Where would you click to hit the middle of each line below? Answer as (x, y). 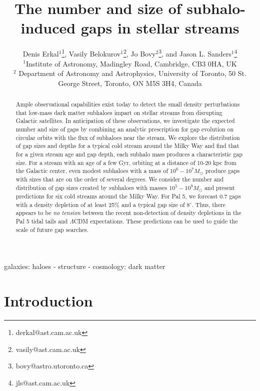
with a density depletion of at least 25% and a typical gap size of (100, 204)
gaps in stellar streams (160, 28)
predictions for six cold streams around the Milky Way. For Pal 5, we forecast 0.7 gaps (128, 196)
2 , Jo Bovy (139, 53)
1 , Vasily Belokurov (91, 53)
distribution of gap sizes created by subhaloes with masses (91, 187)
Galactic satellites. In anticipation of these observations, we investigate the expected (125, 121)
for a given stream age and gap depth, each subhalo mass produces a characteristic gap (129, 154)
